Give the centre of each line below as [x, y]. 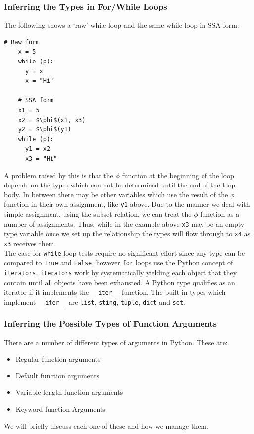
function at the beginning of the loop [178, 175]
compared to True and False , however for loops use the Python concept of [119, 263]
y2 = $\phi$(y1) [45, 130]
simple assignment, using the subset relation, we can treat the [98, 214]
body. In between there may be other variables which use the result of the [116, 194]
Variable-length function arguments [69, 392]
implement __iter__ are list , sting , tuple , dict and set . [95, 301]
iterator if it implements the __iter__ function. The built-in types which [115, 292]
